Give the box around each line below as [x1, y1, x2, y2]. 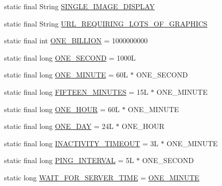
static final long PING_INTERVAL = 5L [4, 155, 134, 166]
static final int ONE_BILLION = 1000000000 [4, 35, 148, 46]
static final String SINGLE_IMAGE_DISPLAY [4, 1, 155, 11]
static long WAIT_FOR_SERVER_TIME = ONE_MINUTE [4, 172, 200, 182]
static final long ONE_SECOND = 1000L [4, 52, 136, 63]
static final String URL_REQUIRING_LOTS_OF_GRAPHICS [4, 18, 208, 29]
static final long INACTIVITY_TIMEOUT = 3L [4, 138, 159, 148]
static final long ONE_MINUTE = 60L [4, 69, 128, 80]
